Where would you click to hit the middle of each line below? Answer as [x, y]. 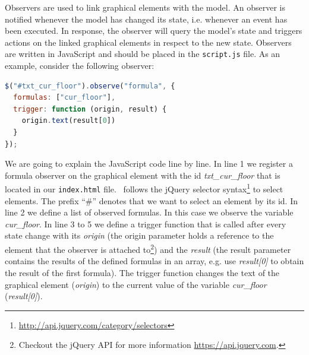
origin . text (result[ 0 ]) [69, 121]
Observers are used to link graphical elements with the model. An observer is [145, 7]
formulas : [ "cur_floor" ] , [64, 98]
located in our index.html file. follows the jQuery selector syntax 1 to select [144, 188]
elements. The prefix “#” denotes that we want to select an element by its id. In [151, 200]
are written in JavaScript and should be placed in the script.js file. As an [143, 54]
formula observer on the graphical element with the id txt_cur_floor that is [143, 175]
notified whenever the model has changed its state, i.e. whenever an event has [146, 19]
